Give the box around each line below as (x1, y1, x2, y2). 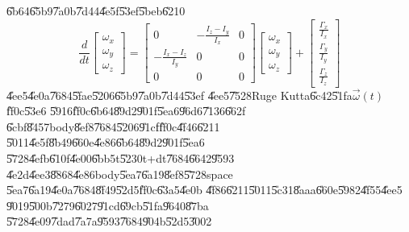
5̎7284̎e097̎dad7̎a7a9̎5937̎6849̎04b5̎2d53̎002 (6, 213, 212, 230)
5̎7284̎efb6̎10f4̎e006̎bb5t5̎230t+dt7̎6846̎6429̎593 (6, 149, 235, 166)
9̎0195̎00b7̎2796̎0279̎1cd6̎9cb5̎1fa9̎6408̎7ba (6, 197, 209, 213)
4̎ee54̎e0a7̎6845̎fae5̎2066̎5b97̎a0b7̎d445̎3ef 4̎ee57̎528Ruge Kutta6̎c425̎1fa (6, 86, 353, 103)
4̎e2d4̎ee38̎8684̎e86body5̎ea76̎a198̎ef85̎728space (6, 165, 233, 182)
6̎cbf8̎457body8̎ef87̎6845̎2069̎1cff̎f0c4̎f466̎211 (6, 118, 220, 135)
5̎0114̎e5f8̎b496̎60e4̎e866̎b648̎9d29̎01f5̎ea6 (6, 134, 205, 151)
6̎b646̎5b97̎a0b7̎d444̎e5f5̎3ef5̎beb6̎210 (6, 2, 186, 19)
